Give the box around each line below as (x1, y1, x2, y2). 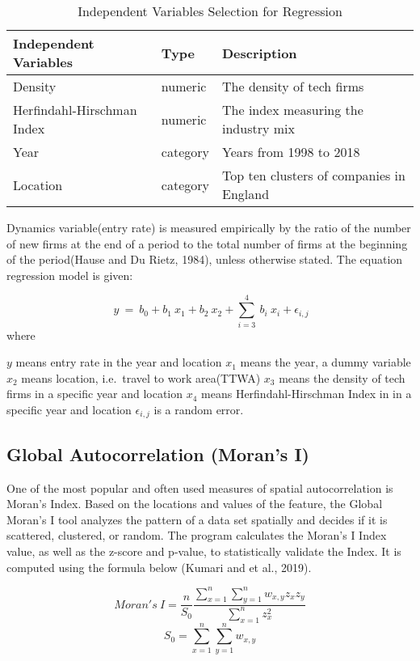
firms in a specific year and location (6, 385, 183, 402)
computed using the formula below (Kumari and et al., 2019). (6, 558, 312, 575)
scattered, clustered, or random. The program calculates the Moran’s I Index (6, 527, 387, 544)
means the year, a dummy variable (240, 354, 411, 371)
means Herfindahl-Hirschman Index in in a (201, 385, 412, 402)
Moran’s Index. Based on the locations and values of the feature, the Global (6, 495, 383, 512)
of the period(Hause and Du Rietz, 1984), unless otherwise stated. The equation (6, 251, 403, 268)
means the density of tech (279, 369, 405, 386)
